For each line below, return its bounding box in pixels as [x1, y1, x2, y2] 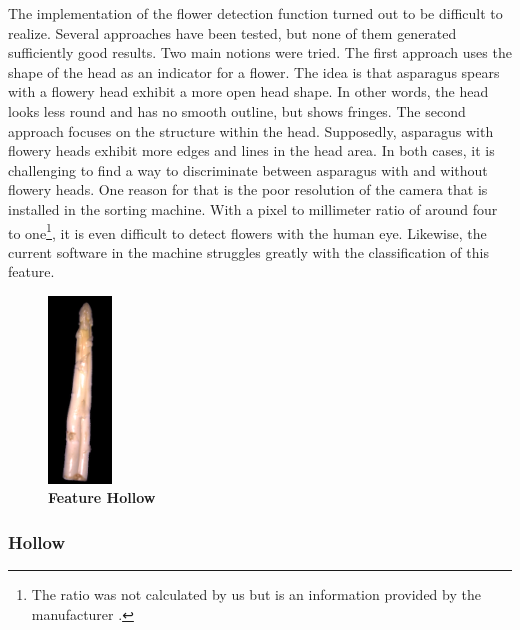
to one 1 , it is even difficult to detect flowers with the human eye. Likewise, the [8, 219, 487, 243]
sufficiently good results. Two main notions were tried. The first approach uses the [8, 42, 512, 63]
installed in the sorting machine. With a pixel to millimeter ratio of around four [8, 198, 498, 219]
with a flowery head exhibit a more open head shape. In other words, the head [8, 81, 489, 102]
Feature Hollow [48, 487, 156, 508]
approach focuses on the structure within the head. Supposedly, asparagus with [8, 120, 494, 141]
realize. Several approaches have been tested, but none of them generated [8, 22, 457, 43]
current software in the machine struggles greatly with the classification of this [8, 241, 489, 262]
